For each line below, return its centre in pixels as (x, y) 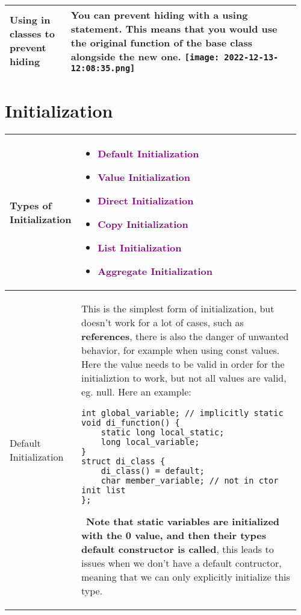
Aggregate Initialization (155, 271)
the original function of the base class (162, 43)
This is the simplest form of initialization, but (178, 309)
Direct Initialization (146, 201)
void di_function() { (131, 423)
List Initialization (140, 248)
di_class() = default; (153, 471)
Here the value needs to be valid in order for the (183, 364)
